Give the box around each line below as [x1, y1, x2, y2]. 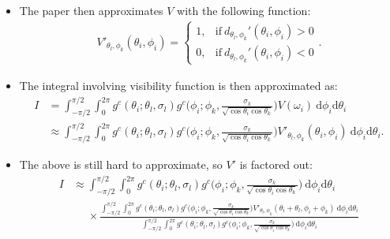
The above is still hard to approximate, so [19, 156, 223, 173]
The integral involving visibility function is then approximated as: [19, 77, 338, 93]
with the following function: [177, 2, 311, 18]
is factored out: [239, 156, 313, 173]
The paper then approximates [19, 2, 163, 18]
